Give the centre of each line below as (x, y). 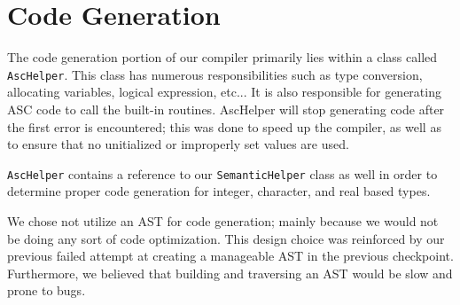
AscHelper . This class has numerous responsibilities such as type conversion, (215, 74)
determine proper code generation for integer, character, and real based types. (219, 191)
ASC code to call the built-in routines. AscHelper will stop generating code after (226, 109)
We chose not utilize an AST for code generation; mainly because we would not (223, 221)
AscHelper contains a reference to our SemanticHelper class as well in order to (222, 173)
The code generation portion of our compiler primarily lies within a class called (222, 57)
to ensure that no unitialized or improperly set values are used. (178, 144)
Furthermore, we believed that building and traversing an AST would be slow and (230, 273)
